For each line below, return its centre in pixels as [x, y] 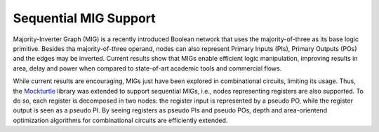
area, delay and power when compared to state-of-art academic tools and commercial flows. [147, 68]
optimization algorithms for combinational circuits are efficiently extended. [120, 120]
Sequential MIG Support [84, 18]
